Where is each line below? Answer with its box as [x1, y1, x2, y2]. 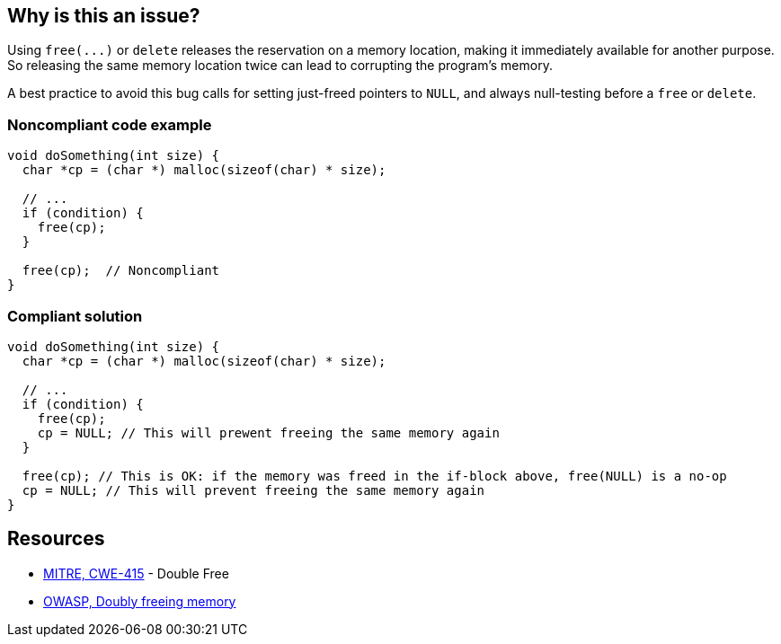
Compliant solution [7, 306, 143, 325]
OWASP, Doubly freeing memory [43, 593, 236, 609]
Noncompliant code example [7, 115, 212, 134]
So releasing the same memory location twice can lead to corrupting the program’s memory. [7, 57, 553, 74]
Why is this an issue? [7, 4, 200, 27]
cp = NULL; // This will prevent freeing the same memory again [22, 482, 485, 498]
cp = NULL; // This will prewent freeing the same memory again [37, 425, 500, 440]
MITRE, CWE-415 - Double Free [43, 565, 229, 581]
